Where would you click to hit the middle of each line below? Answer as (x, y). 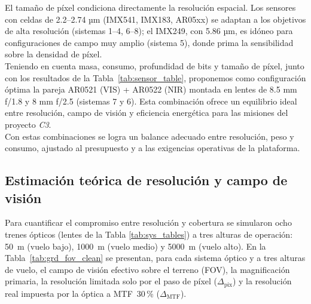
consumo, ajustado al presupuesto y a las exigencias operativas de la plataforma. (153, 148)
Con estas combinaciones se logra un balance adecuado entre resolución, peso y (150, 136)
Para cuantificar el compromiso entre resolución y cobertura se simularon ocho (148, 222)
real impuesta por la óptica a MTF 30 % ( (82, 293)
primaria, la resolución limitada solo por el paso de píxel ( (111, 281)
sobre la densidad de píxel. (54, 54)
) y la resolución (262, 281)
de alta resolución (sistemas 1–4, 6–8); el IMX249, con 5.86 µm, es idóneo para (149, 31)
